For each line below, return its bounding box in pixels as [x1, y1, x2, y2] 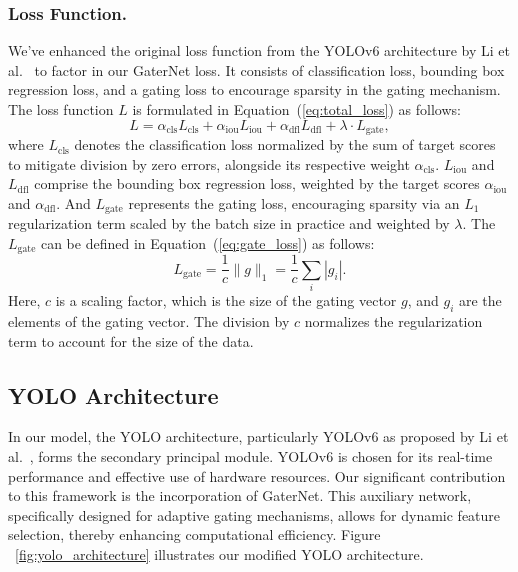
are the [459, 290, 502, 311]
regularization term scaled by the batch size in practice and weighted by [8, 213, 450, 234]
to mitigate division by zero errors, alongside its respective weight [8, 153, 410, 174]
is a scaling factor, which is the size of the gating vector [55, 290, 397, 311]
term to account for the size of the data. [8, 330, 254, 351]
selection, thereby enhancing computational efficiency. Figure [8, 524, 381, 545]
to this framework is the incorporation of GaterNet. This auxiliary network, [8, 485, 472, 506]
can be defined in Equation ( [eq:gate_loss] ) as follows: [40, 232, 375, 253]
